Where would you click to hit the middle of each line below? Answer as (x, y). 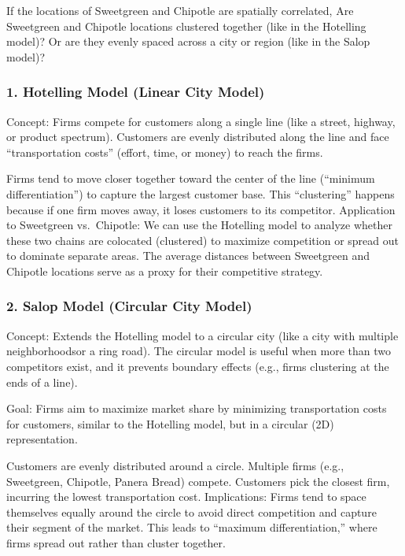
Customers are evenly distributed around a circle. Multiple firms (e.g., (175, 465)
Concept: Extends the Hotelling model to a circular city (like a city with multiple (202, 335)
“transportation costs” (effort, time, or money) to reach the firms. (165, 152)
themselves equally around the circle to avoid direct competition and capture (191, 512)
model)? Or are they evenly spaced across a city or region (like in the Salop (188, 41)
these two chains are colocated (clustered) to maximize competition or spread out (202, 240)
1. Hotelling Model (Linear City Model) (136, 92)
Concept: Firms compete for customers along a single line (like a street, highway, (201, 121)
